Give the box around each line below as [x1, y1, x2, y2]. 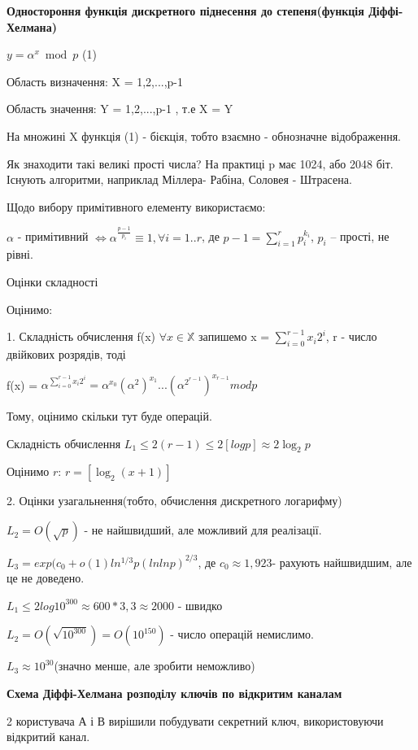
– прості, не [330, 228, 390, 245]
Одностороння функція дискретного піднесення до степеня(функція [7, 2, 364, 19]
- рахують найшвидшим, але [272, 553, 412, 570]
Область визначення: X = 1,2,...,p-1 [7, 72, 184, 89]
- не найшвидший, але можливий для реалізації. [84, 521, 322, 539]
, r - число [325, 328, 377, 345]
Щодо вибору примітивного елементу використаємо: [7, 198, 266, 215]
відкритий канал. [7, 728, 90, 745]
